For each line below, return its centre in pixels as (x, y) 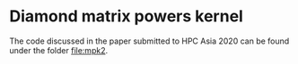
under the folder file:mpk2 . (59, 50)
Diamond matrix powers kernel (127, 16)
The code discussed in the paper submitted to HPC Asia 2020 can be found (149, 41)
